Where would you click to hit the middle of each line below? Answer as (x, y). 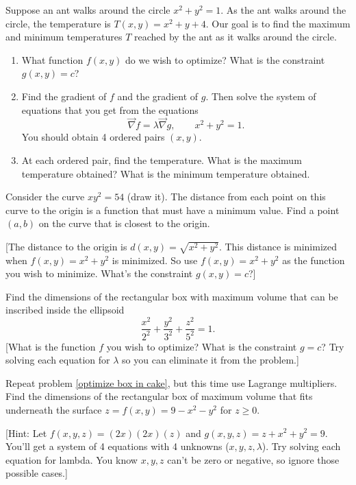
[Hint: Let (26, 433)
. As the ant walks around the (283, 10)
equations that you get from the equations (110, 109)
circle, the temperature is (58, 23)
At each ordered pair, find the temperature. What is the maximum (162, 159)
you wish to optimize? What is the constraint (202, 346)
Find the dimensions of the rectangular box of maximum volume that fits (159, 396)
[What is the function (51, 346)
